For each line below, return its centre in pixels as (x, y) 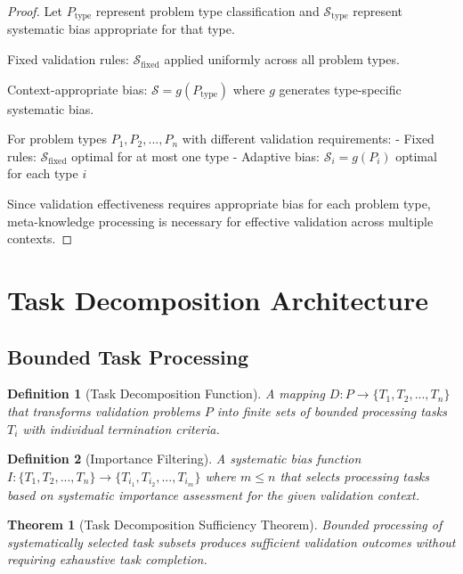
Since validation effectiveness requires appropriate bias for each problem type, (219, 204)
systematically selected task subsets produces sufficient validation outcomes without (231, 541)
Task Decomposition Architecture (218, 299)
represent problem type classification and (207, 11)
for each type (43, 173)
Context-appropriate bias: (77, 89)
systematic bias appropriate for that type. (121, 29)
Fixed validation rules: (68, 59)
